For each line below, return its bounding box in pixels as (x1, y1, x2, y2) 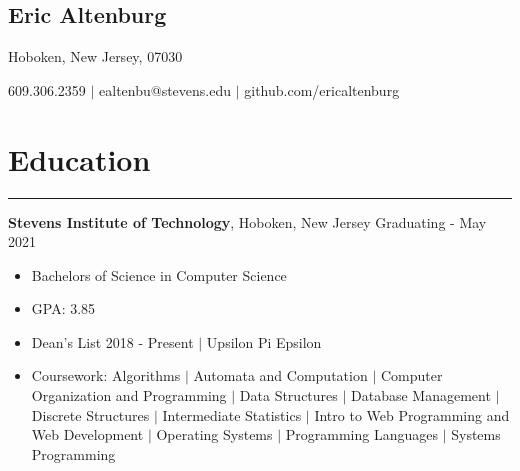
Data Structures (239, 385, 338, 406)
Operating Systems (156, 424, 273, 445)
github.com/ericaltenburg (244, 79, 400, 100)
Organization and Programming (31, 385, 227, 406)
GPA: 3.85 (31, 298, 96, 319)
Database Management (351, 385, 491, 406)
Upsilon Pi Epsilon (206, 331, 322, 352)
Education (8, 138, 151, 179)
